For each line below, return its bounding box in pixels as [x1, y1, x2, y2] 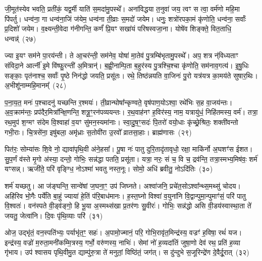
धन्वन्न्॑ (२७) [5, 33, 36, 43]
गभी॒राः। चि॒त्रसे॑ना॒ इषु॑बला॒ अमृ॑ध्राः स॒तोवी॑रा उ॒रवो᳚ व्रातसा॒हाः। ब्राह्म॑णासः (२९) [5, 126, 192, 137]
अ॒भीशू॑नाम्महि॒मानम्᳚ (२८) [5, 80, 67, 91]
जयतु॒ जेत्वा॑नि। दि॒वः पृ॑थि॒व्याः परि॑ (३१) [5, 210, 103, 221]
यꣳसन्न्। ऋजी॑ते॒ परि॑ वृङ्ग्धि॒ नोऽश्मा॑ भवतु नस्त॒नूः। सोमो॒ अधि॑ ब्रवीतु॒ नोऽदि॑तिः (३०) [5, 163, 213, 174]
